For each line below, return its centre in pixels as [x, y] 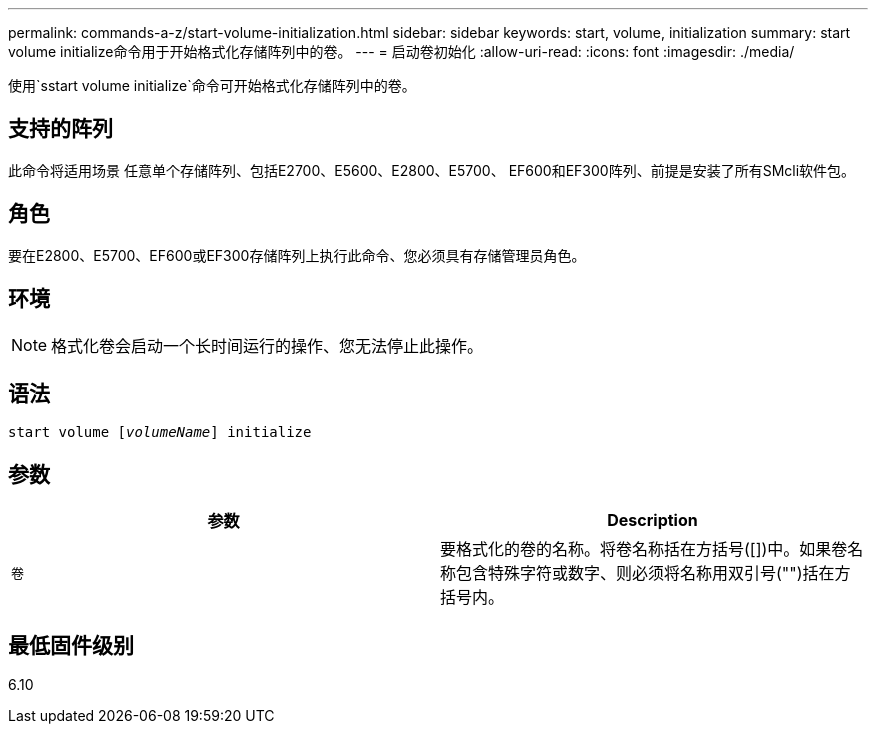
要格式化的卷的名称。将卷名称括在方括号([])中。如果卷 [644, 549]
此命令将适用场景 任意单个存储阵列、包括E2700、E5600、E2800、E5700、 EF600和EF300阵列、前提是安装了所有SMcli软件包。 [432, 170]
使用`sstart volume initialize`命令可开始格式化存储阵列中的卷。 [212, 85]
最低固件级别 [71, 645]
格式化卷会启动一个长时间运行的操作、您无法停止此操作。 [267, 345]
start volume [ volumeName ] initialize [160, 432]
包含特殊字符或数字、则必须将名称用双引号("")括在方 [653, 573]
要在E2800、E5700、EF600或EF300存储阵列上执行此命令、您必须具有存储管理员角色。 [297, 255]
